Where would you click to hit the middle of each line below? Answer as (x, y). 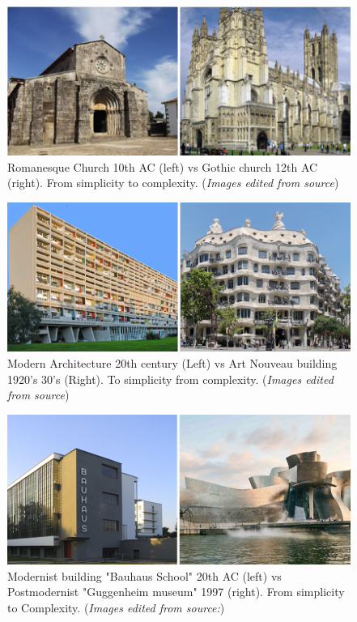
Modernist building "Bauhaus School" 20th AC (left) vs (144, 575)
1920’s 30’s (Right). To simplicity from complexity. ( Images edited (170, 379)
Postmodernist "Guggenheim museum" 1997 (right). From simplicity (176, 592)
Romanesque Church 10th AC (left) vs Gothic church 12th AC (163, 166)
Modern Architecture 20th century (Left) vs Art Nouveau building (172, 362)
